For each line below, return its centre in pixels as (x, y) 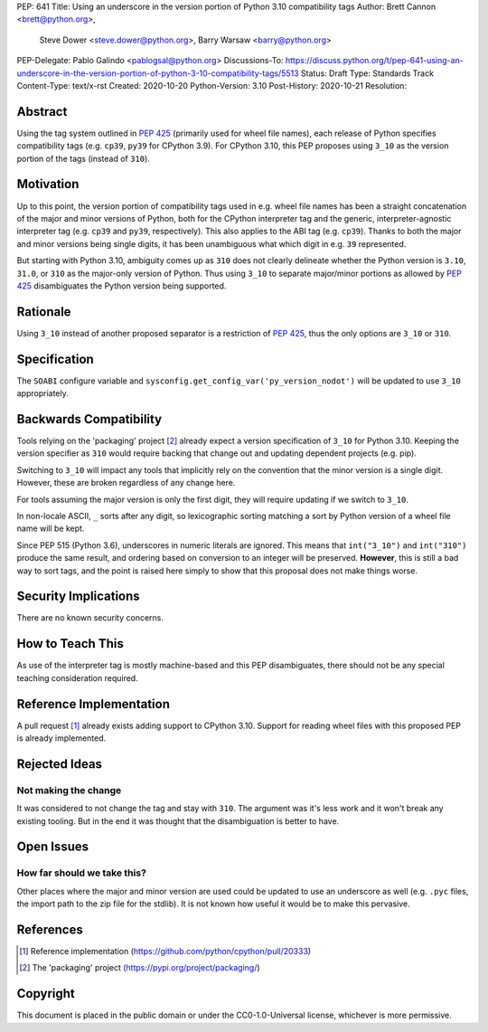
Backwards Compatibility (89, 419)
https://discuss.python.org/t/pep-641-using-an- (375, 61)
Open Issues (53, 847)
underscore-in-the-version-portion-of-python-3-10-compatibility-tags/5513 (158, 73)
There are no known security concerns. (90, 618)
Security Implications (78, 596)
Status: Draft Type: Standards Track (367, 73)
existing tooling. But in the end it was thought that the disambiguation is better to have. (178, 821)
